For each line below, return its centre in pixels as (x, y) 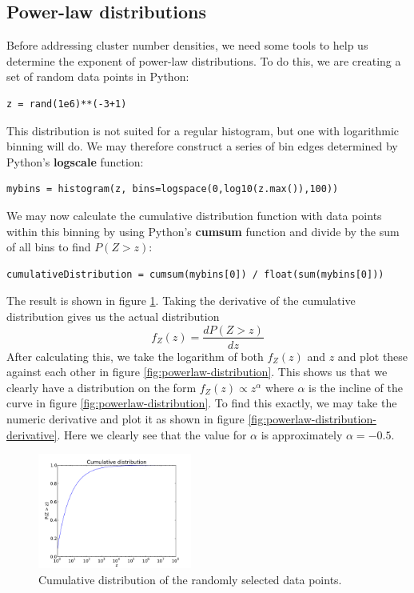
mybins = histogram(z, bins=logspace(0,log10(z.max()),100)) (173, 189)
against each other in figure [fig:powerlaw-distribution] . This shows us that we (197, 372)
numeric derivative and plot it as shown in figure (125, 418)
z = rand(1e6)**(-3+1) (67, 104)
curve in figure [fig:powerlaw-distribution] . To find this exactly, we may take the (202, 403)
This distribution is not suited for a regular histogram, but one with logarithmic (203, 130)
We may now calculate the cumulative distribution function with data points (194, 215)
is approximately (302, 434)
